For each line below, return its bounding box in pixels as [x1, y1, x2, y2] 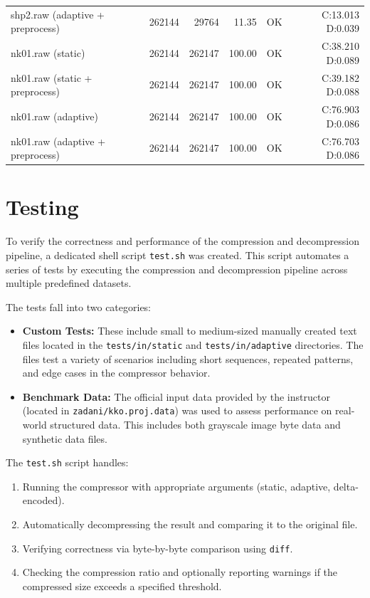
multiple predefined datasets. [6, 276, 132, 290]
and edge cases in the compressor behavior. [22, 365, 211, 380]
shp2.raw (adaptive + [11, 6, 105, 21]
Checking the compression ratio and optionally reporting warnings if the [22, 565, 338, 579]
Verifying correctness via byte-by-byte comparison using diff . [22, 540, 293, 555]
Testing [6, 192, 79, 221]
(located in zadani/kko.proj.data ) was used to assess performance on [22, 403, 332, 418]
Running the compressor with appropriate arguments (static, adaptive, [22, 478, 331, 493]
